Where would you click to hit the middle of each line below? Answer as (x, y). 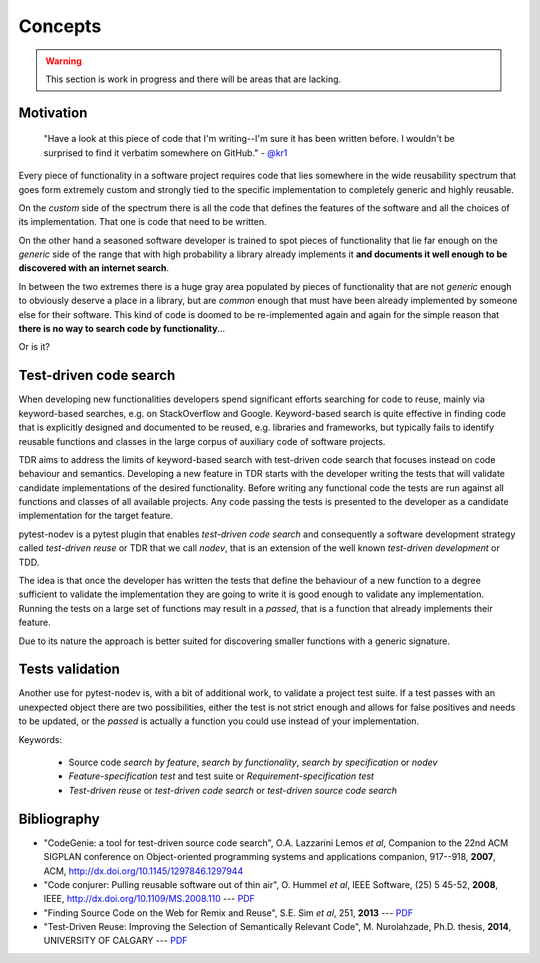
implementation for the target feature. (96, 516)
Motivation (53, 112)
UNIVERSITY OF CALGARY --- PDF (115, 941)
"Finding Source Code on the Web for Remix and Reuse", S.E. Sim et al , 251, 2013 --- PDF (228, 912)
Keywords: (40, 739)
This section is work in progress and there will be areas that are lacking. (193, 79)
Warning (63, 61)
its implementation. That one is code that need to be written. (142, 222)
